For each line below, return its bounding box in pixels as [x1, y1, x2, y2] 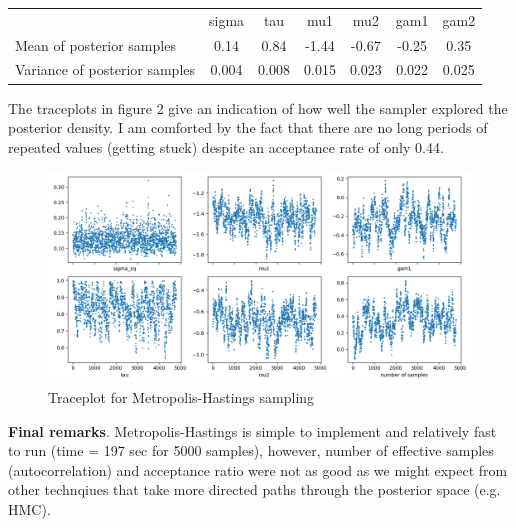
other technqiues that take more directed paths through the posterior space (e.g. [8, 479, 501, 500]
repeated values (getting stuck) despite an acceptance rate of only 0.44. [8, 136, 444, 157]
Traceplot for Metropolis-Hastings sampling [48, 386, 315, 407]
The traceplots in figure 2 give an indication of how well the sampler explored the [8, 97, 508, 118]
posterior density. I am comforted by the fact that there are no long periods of [8, 117, 488, 138]
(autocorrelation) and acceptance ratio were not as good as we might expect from [8, 459, 508, 480]
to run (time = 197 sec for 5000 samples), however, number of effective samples [8, 440, 494, 461]
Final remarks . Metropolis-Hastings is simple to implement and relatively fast [8, 420, 497, 441]
